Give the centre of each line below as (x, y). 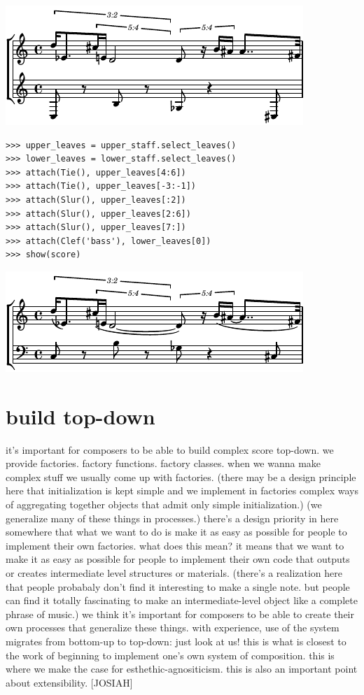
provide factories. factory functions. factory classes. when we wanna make (163, 463)
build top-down (80, 416)
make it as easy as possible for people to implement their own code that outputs (178, 559)
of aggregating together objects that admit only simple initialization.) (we (164, 504)
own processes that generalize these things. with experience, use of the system (173, 628)
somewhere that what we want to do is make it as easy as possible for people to (176, 532)
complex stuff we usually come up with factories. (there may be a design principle (181, 477)
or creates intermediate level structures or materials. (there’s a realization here (174, 573)
